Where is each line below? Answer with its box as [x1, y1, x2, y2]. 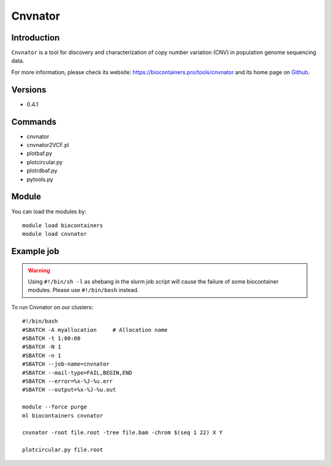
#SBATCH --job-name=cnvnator [22, 361, 110, 367]
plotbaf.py [26, 150, 53, 157]
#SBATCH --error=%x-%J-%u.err [22, 378, 113, 385]
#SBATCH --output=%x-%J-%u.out [22, 386, 116, 393]
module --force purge [22, 404, 87, 410]
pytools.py [26, 175, 53, 183]
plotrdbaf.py [26, 167, 58, 175]
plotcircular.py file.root [22, 446, 104, 453]
